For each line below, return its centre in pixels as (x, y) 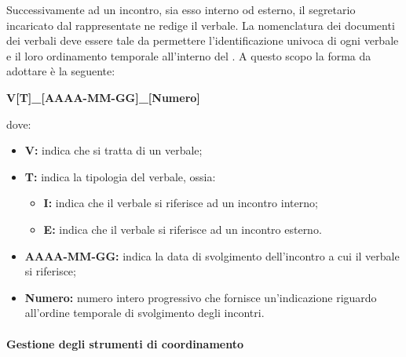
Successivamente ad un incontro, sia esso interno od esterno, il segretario (181, 9)
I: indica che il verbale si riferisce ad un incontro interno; (181, 203)
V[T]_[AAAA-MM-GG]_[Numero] (103, 97)
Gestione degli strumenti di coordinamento (125, 343)
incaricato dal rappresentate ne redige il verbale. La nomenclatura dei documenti (201, 25)
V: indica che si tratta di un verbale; (113, 150)
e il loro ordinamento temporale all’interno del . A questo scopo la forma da (189, 55)
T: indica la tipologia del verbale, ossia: (120, 176)
